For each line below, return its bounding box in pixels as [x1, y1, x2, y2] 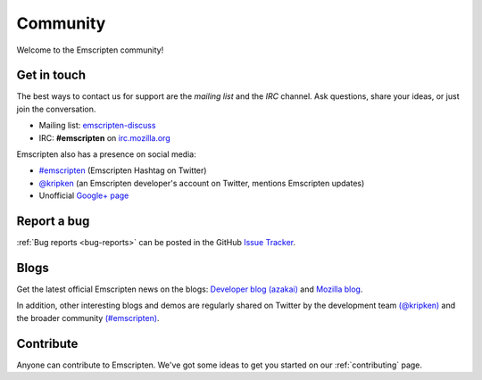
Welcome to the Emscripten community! [16, 45, 164, 55]
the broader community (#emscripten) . [16, 312, 160, 323]
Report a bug [16, 214, 90, 228]
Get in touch [16, 68, 87, 83]
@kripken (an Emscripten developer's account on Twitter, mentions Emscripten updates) [38, 178, 365, 188]
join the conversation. [16, 103, 96, 114]
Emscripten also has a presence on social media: [16, 149, 196, 160]
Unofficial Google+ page [38, 190, 129, 201]
